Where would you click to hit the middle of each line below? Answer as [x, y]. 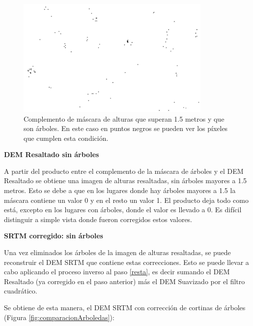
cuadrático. [21, 291]
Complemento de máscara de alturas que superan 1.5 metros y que [124, 118]
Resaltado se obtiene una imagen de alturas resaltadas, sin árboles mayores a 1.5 [126, 180]
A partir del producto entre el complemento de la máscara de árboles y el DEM [124, 171]
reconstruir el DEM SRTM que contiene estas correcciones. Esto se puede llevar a [126, 262]
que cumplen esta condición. [66, 138]
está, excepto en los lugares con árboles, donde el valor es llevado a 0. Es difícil [123, 210]
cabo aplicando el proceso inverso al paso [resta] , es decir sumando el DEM [117, 272]
